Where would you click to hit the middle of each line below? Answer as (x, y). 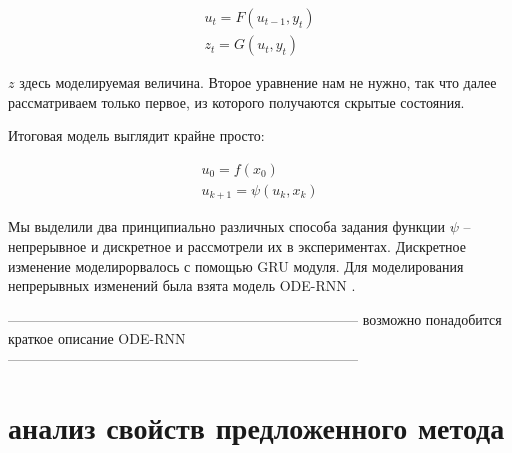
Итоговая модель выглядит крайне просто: (136, 135)
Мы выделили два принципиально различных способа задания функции (226, 226)
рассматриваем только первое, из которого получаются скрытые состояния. (236, 101)
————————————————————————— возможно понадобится (255, 318)
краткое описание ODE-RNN (97, 338)
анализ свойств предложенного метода (256, 426)
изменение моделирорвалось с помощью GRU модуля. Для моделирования (236, 265)
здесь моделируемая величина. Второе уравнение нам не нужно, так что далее (258, 82)
